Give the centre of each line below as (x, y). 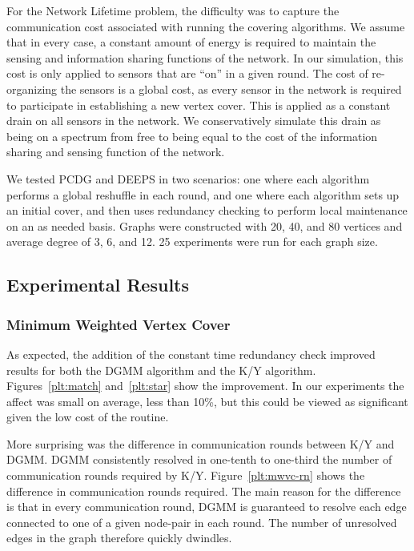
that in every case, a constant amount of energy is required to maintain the (191, 42)
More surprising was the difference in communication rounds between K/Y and (201, 443)
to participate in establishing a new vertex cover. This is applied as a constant (199, 105)
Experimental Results (98, 285)
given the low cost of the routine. (88, 417)
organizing (32, 88)
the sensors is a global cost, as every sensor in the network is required (231, 88)
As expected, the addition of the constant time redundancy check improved (191, 354)
